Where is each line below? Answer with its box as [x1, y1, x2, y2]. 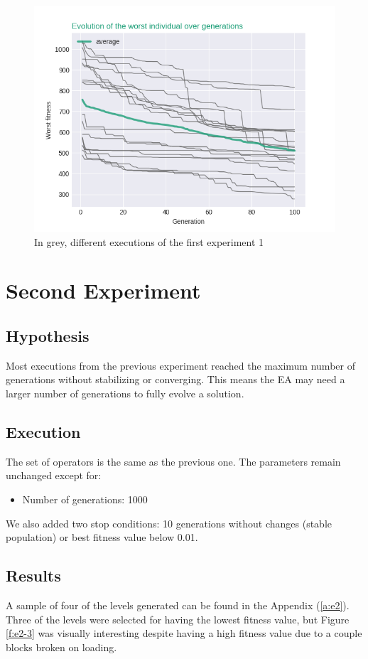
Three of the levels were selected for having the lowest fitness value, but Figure [6, 611, 350, 626]
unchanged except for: [6, 468, 102, 483]
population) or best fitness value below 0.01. [6, 530, 198, 545]
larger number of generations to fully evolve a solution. [6, 385, 244, 400]
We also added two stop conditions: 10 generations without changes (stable [6, 515, 332, 530]
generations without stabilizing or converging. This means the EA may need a [6, 372, 345, 387]
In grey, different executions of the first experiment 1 [34, 234, 264, 249]
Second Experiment [6, 276, 201, 305]
